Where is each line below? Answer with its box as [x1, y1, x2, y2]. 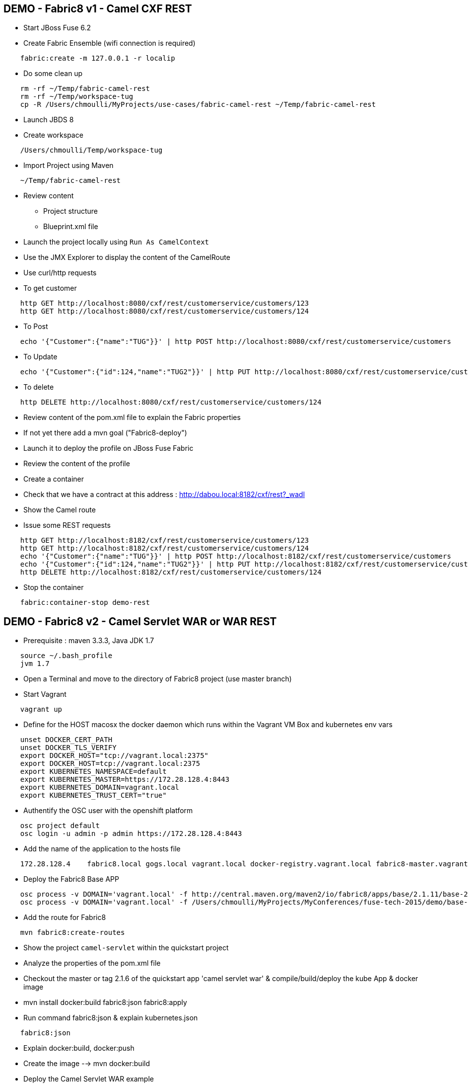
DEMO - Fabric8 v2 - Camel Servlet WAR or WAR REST [3, 615, 277, 628]
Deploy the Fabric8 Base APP [23, 875, 119, 884]
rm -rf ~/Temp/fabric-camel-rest [20, 84, 150, 93]
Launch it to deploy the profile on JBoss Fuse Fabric [23, 444, 194, 453]
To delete [23, 383, 54, 392]
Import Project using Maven [23, 161, 114, 170]
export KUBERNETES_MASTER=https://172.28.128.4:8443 [20, 775, 230, 784]
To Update [23, 352, 58, 361]
